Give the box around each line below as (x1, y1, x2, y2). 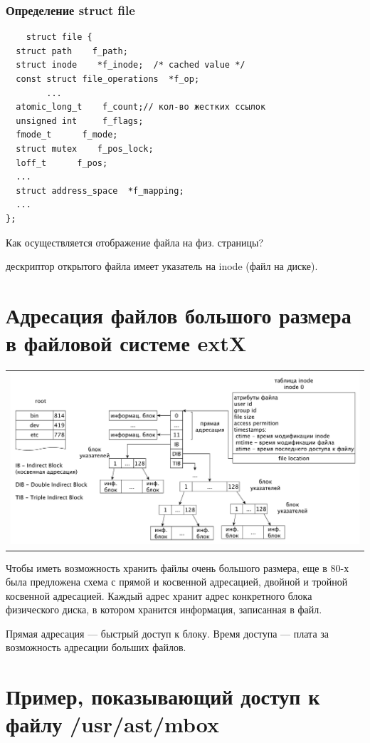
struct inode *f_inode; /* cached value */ (16, 60, 245, 71)
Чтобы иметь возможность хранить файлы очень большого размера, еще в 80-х (6, 560, 349, 575)
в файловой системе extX (6, 328, 247, 358)
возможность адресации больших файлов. (6, 640, 186, 655)
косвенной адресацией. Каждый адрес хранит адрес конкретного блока (6, 588, 312, 603)
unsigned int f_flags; (16, 115, 144, 126)
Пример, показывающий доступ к (6, 682, 320, 711)
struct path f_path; (16, 46, 128, 56)
